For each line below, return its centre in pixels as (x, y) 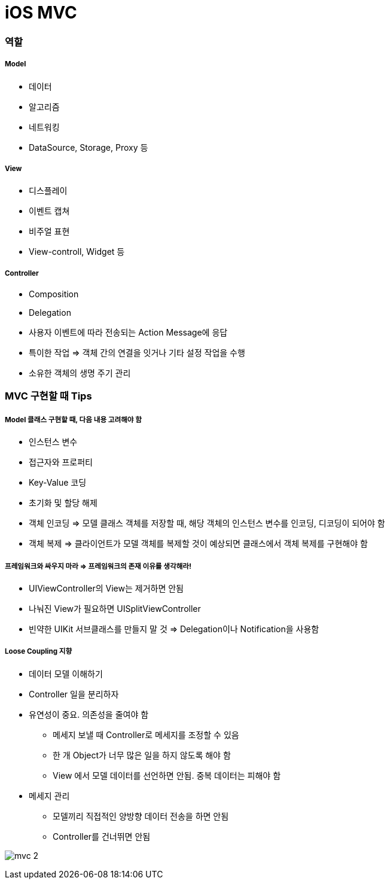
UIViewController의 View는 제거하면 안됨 (106, 589)
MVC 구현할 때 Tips (48, 396)
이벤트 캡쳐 (49, 211)
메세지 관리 (49, 795)
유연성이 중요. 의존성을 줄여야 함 (89, 714)
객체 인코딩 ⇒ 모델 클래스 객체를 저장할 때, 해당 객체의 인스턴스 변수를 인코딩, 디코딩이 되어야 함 (207, 523)
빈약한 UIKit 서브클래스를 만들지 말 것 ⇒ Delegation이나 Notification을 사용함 (174, 629)
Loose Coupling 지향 (39, 652)
